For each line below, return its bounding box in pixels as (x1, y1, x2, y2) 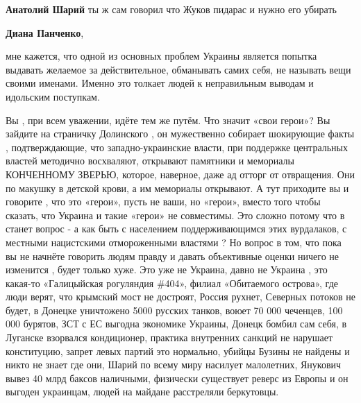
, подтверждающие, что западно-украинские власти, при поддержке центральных (6, 139, 348, 154)
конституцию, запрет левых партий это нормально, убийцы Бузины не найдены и (6, 343, 350, 358)
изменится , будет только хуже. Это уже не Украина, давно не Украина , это (6, 262, 328, 277)
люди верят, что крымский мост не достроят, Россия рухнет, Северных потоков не (6, 289, 355, 304)
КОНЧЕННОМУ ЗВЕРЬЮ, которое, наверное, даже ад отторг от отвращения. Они (6, 166, 355, 181)
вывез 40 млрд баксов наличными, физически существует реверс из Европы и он (6, 370, 349, 385)
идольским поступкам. (6, 89, 100, 103)
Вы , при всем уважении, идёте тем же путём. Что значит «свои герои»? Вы (6, 112, 330, 127)
